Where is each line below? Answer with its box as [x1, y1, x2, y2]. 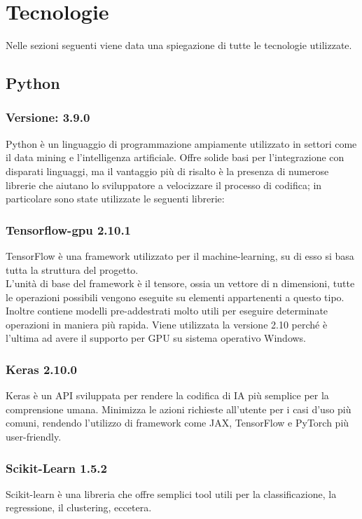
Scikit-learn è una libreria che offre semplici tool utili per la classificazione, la [6, 486, 337, 501]
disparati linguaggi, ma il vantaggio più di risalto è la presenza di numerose [6, 163, 329, 178]
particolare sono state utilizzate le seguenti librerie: [6, 191, 225, 206]
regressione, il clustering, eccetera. [6, 500, 152, 515]
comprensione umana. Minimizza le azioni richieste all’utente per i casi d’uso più [6, 401, 351, 416]
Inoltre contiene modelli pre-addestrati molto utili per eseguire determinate [6, 303, 328, 318]
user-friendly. [6, 429, 62, 444]
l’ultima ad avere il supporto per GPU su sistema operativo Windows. [6, 331, 307, 345]
